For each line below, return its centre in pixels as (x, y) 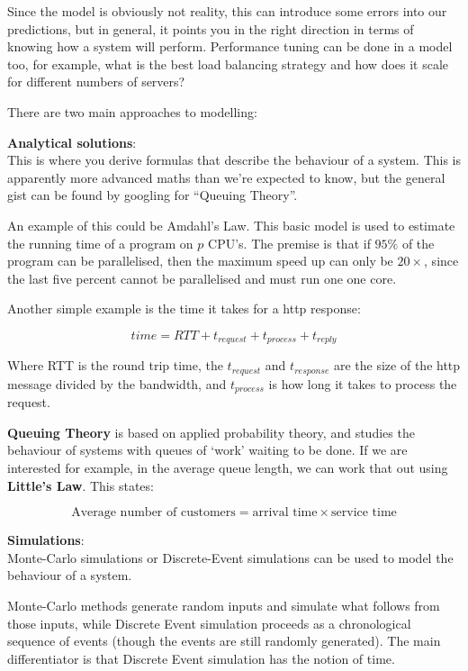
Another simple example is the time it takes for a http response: (184, 308)
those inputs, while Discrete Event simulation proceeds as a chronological (209, 623)
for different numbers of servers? (96, 82)
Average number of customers (153, 513)
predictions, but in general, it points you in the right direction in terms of (211, 28)
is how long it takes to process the (363, 383)
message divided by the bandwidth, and (117, 383)
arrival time (285, 513)
